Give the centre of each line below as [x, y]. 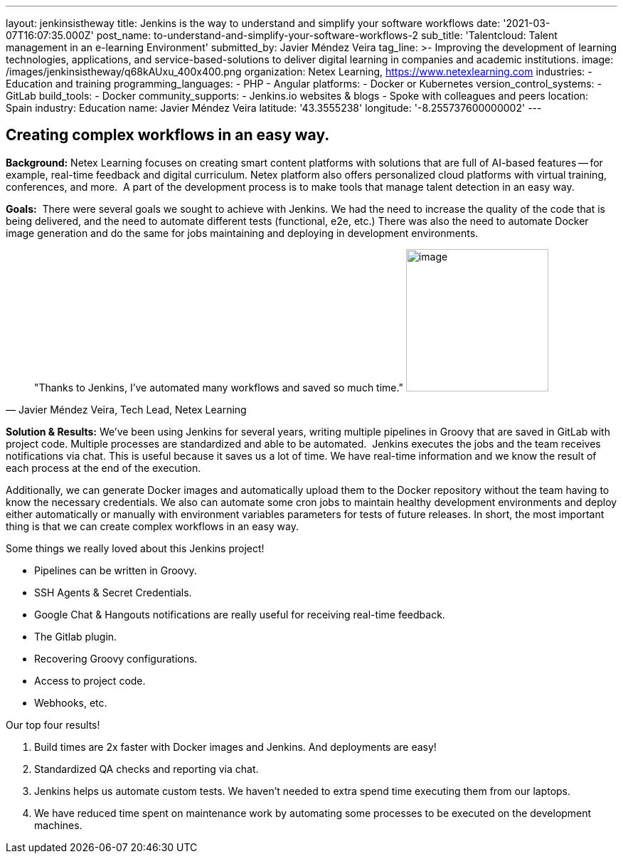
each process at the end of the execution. [103, 468]
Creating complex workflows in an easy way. [168, 135]
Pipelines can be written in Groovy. [116, 570]
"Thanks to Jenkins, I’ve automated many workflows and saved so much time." [219, 387]
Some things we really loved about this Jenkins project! [135, 548]
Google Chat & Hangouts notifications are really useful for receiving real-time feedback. [240, 614]
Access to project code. [90, 680]
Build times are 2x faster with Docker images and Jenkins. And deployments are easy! [235, 747]
